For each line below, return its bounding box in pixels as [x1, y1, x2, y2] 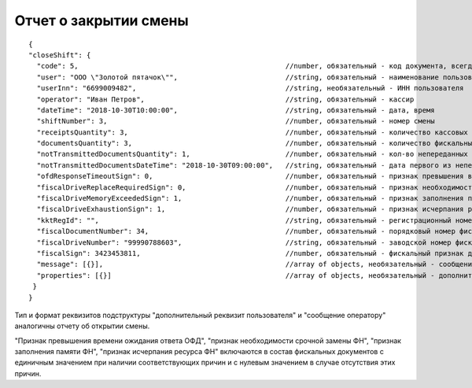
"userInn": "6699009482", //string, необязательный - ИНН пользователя [36, 83, 464, 93]
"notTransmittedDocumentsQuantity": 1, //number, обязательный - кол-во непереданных [36, 150, 468, 159]
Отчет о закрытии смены [14, 12, 189, 29]
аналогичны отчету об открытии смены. [14, 321, 150, 331]
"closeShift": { [28, 50, 91, 59]
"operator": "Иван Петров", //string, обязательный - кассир [36, 94, 415, 104]
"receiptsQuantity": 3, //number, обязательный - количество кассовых [36, 127, 468, 137]
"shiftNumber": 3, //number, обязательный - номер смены [36, 116, 436, 126]
